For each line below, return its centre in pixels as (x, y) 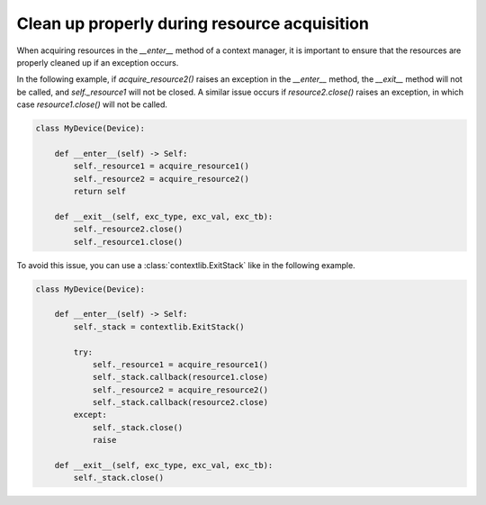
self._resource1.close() (128, 242)
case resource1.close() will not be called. (92, 104)
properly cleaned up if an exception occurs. (98, 62)
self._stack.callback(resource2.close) (180, 402)
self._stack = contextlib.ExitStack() (159, 327)
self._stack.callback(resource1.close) (180, 377)
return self (99, 192)
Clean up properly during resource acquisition (193, 23)
